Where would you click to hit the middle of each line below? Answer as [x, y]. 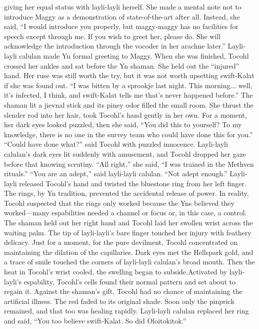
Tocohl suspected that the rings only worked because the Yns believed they [119, 203]
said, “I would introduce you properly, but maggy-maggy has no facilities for [121, 26]
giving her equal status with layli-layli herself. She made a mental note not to [123, 7]
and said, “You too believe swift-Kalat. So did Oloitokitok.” [95, 320]
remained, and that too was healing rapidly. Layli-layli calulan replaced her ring [126, 311]
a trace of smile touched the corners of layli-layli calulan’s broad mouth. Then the [129, 262]
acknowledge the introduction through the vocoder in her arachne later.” [115, 46]
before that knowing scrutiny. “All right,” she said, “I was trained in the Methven [129, 163]
